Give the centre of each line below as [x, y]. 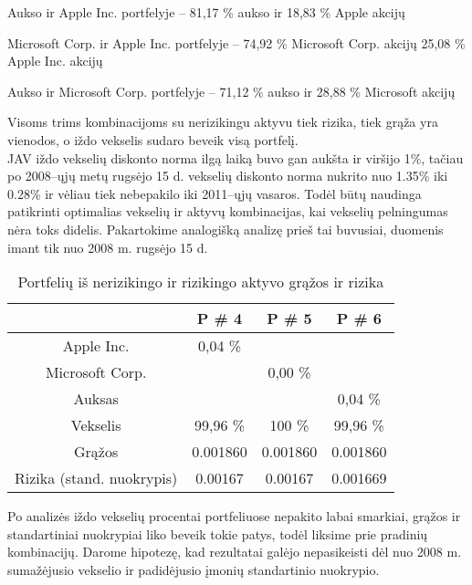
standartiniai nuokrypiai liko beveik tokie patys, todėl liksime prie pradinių [218, 533]
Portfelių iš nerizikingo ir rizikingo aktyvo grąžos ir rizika [201, 282]
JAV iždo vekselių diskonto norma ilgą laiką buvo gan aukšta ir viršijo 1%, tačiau [236, 157]
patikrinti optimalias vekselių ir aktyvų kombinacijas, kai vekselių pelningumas [228, 211]
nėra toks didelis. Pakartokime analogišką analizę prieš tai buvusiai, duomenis [226, 229]
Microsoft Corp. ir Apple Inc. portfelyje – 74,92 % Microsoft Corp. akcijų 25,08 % [236, 42]
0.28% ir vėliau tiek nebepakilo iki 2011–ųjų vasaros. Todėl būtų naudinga [215, 193]
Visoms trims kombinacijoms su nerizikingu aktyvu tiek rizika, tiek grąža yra [223, 122]
